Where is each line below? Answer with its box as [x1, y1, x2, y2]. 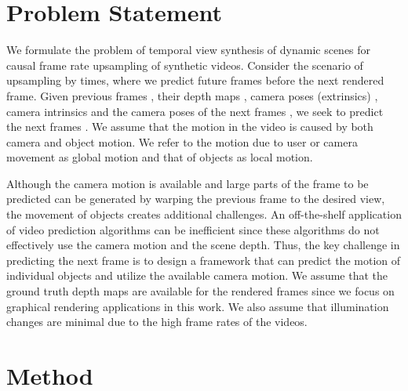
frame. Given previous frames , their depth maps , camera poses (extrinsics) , [6, 87, 378, 103]
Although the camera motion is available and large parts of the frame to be [6, 175, 369, 191]
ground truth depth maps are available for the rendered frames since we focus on [6, 283, 395, 299]
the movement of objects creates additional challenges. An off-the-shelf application [6, 206, 402, 223]
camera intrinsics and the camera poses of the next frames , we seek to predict [6, 103, 384, 119]
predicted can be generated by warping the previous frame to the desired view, [6, 190, 385, 207]
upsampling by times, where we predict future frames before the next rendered [6, 72, 384, 89]
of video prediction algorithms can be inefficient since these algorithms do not [6, 221, 380, 237]
